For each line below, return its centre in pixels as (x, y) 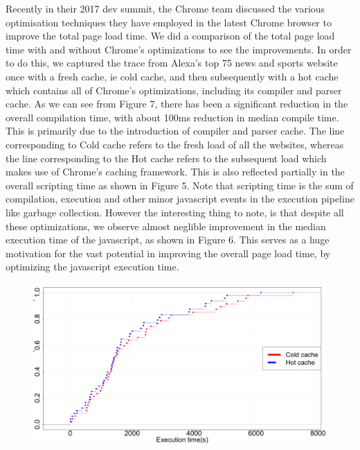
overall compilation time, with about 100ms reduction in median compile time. (172, 117)
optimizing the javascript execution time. (92, 267)
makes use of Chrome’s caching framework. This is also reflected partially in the (175, 172)
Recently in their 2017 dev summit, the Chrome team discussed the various (165, 8)
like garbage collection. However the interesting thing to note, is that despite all (175, 212)
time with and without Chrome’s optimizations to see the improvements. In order (179, 49)
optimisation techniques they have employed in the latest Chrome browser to (169, 22)
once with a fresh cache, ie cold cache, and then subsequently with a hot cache (172, 76)
